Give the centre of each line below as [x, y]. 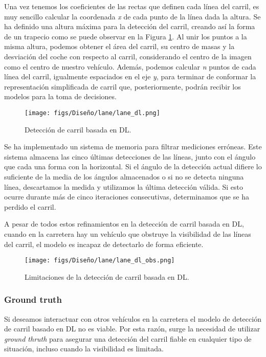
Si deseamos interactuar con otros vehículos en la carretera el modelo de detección [133, 318]
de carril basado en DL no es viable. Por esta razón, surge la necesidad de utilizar [132, 329]
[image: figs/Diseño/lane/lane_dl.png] [92, 113]
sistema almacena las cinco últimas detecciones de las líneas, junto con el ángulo [130, 156]
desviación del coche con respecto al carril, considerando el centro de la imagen [128, 56]
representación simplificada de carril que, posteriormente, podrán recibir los [123, 86]
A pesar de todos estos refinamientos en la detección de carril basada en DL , [124, 224]
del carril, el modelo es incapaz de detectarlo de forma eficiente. [104, 244]
